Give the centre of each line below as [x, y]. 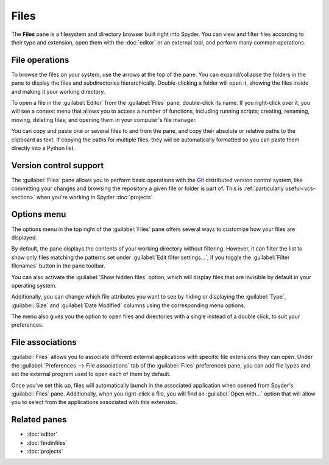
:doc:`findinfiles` [47, 442]
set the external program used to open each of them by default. [91, 374]
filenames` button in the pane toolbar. [58, 266]
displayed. [24, 237]
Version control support [58, 165]
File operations [40, 60]
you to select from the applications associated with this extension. [94, 402]
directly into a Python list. [43, 148]
